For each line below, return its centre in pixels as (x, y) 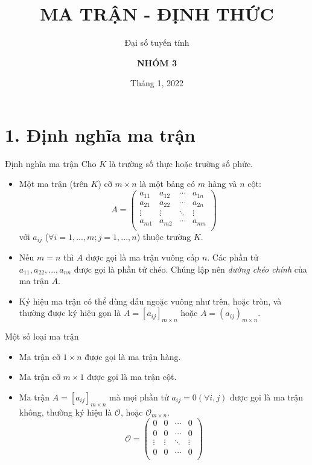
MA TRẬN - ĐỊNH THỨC (157, 14)
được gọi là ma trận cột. (132, 377)
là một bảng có (167, 184)
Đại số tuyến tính (157, 43)
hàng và (222, 184)
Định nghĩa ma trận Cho (51, 163)
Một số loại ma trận (42, 336)
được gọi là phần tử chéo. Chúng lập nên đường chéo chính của (190, 269)
